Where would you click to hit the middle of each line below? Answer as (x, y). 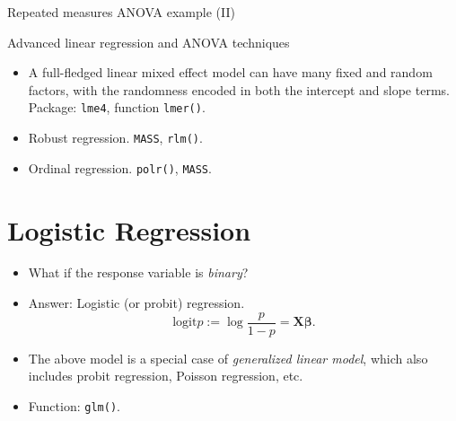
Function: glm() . (74, 405)
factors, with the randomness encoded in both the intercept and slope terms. (239, 89)
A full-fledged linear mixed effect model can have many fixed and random (230, 72)
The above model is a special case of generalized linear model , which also (228, 358)
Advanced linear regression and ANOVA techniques (149, 42)
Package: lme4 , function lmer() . (117, 107)
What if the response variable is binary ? (138, 272)
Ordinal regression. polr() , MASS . (120, 167)
